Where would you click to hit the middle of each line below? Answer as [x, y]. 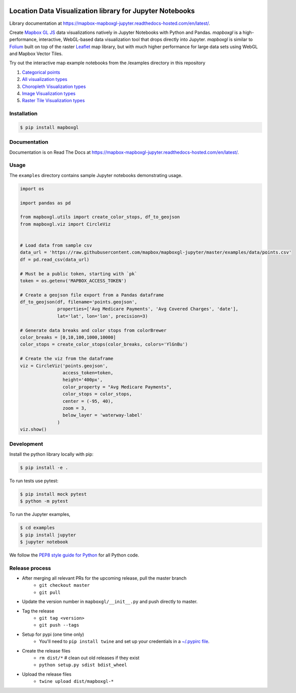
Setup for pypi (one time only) [53, 634]
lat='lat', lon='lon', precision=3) [103, 316]
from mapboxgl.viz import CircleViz [65, 224]
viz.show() [33, 429]
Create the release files [46, 651]
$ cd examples [37, 528]
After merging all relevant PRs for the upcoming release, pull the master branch [104, 578]
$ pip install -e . [44, 467]
